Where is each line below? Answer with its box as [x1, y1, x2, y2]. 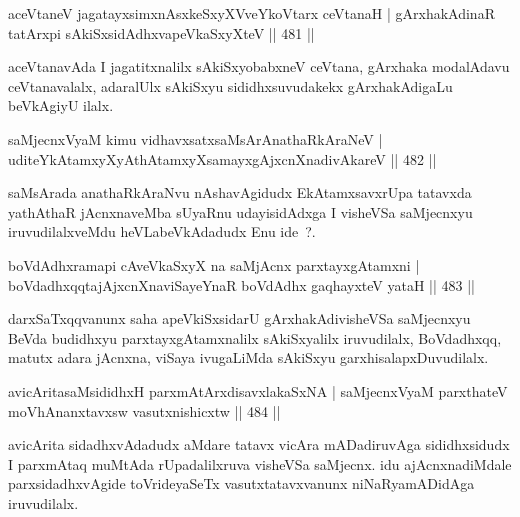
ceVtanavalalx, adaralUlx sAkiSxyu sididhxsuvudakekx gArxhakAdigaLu [8, 75, 453, 96]
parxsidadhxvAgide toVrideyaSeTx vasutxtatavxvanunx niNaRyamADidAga [8, 473, 475, 494]
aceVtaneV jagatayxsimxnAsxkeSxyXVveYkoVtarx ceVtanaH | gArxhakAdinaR [8, 3, 495, 23]
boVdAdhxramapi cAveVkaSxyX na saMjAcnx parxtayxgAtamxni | [8, 254, 420, 275]
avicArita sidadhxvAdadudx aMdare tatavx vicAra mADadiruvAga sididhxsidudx [8, 434, 510, 455]
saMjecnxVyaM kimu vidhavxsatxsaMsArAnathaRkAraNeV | [8, 128, 383, 149]
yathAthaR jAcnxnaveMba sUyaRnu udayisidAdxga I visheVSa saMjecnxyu [8, 201, 473, 222]
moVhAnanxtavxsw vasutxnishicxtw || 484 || [8, 400, 281, 421]
